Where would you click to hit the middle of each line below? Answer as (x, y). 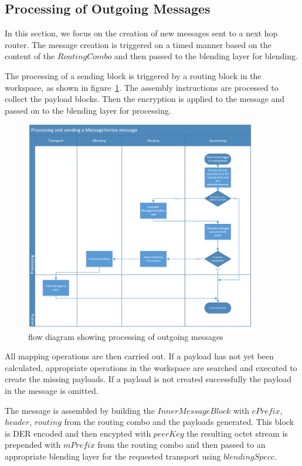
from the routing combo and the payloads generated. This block (179, 422)
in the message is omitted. (52, 390)
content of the (30, 56)
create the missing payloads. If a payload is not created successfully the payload (148, 379)
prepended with (33, 445)
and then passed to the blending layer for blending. (206, 56)
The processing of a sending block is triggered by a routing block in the (133, 75)
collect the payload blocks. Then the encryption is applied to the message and (145, 99)
